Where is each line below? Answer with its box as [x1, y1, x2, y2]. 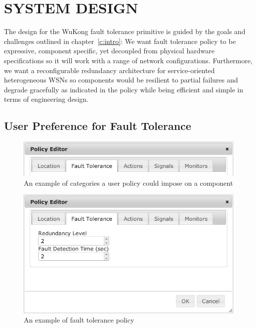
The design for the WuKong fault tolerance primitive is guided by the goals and [4, 26, 246, 37]
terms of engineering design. [4, 94, 88, 104]
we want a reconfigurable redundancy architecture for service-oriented [4, 65, 215, 75]
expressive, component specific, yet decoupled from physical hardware [4, 45, 214, 56]
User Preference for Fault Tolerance [4, 118, 191, 133]
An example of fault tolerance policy [24, 315, 134, 325]
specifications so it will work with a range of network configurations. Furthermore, [4, 55, 253, 65]
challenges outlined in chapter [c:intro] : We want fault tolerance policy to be [4, 36, 236, 46]
